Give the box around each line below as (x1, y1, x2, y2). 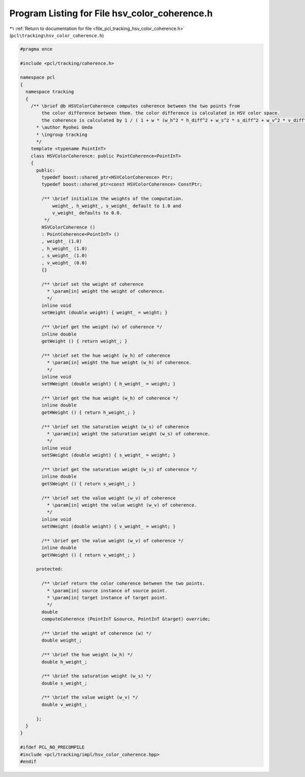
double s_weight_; (41, 680, 87, 686)
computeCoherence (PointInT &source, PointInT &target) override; (41, 616, 211, 622)
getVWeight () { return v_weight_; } (41, 552, 136, 558)
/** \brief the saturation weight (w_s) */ (41, 673, 152, 679)
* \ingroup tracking (36, 131, 87, 137)
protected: (36, 566, 64, 572)
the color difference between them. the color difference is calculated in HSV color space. (41, 110, 281, 116)
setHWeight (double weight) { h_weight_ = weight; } (41, 381, 176, 387)
